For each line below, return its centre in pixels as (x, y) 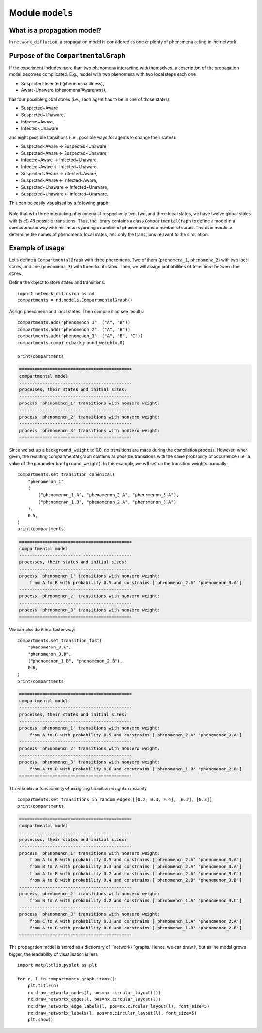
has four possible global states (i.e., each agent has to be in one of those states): (90, 99)
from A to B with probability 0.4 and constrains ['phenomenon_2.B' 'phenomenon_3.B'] (136, 880)
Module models (41, 13)
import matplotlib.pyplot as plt (57, 965)
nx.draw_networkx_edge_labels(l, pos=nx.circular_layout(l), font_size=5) (118, 1006)
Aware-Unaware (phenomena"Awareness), (64, 90)
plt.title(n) (43, 986)
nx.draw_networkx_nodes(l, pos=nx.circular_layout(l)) (94, 992)
